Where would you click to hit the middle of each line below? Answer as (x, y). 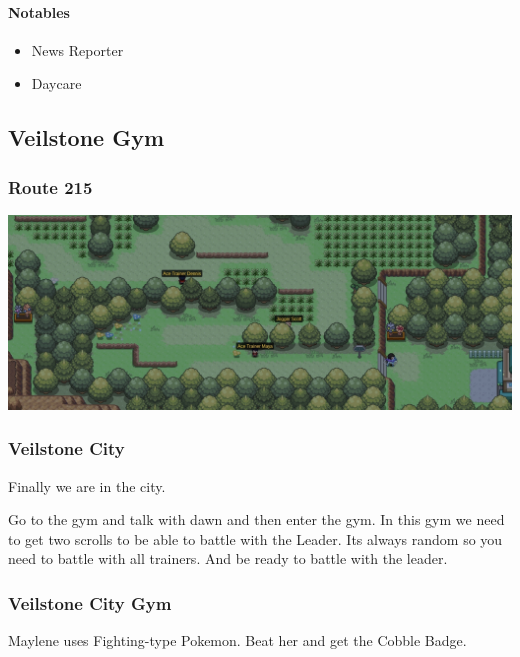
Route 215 (50, 186)
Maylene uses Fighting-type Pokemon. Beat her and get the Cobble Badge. (237, 640)
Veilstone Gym (86, 137)
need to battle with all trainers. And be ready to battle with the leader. (228, 558)
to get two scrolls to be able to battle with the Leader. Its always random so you (255, 538)
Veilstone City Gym (90, 603)
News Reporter (77, 49)
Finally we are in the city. (87, 485)
